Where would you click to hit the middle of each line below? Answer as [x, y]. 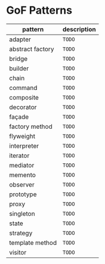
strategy [21, 233]
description [79, 29]
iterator [19, 156]
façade [19, 117]
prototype [23, 194]
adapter [20, 39]
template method [33, 243]
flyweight [22, 136]
